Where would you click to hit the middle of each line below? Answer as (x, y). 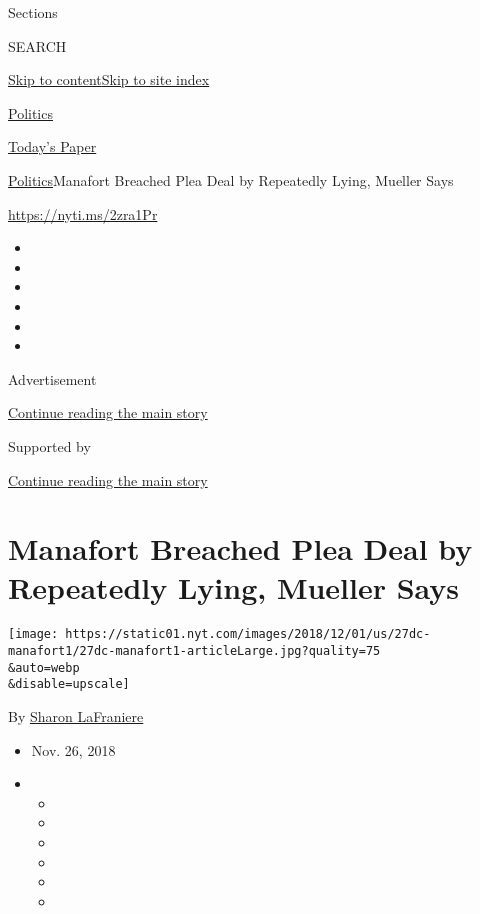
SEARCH (37, 45)
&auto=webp (44, 667)
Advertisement (52, 378)
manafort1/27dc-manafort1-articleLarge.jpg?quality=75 (194, 651)
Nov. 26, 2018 (73, 749)
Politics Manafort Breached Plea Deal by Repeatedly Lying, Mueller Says (231, 179)
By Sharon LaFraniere (76, 716)
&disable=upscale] (69, 684)
